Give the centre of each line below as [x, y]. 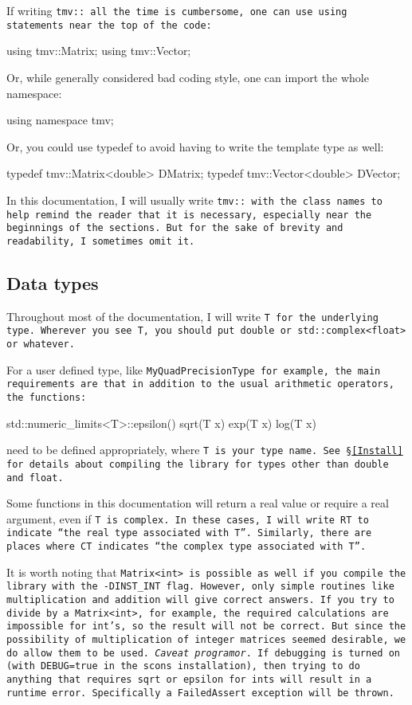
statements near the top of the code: [109, 25]
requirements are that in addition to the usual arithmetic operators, [200, 384]
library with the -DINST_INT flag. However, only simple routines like [200, 587]
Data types [53, 282]
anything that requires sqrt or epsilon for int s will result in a [189, 680]
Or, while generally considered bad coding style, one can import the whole [188, 77]
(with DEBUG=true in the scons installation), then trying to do [183, 666]
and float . [35, 478]
